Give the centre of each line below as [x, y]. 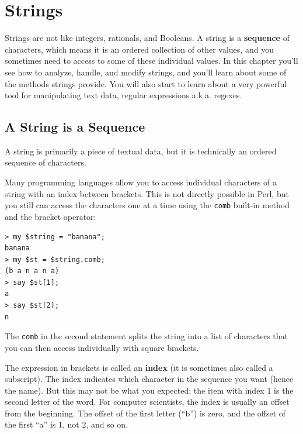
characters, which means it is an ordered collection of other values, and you [139, 49]
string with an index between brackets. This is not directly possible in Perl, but [147, 193]
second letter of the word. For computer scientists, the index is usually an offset [147, 402]
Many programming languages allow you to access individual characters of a [141, 182]
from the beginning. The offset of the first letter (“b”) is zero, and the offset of [145, 413]
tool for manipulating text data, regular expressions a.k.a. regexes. [123, 95]
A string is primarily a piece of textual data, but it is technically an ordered [141, 151]
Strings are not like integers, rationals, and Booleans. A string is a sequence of [147, 38]
